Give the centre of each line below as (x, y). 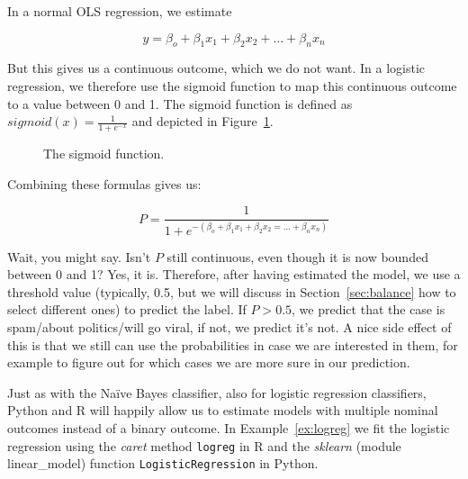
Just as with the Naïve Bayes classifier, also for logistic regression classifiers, (217, 392)
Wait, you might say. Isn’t (79, 256)
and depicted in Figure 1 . (202, 121)
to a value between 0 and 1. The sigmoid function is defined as (180, 103)
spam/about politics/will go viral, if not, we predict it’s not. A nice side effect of (229, 326)
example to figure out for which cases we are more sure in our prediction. (209, 362)
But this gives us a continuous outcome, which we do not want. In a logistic (216, 68)
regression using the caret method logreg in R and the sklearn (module (204, 445)
